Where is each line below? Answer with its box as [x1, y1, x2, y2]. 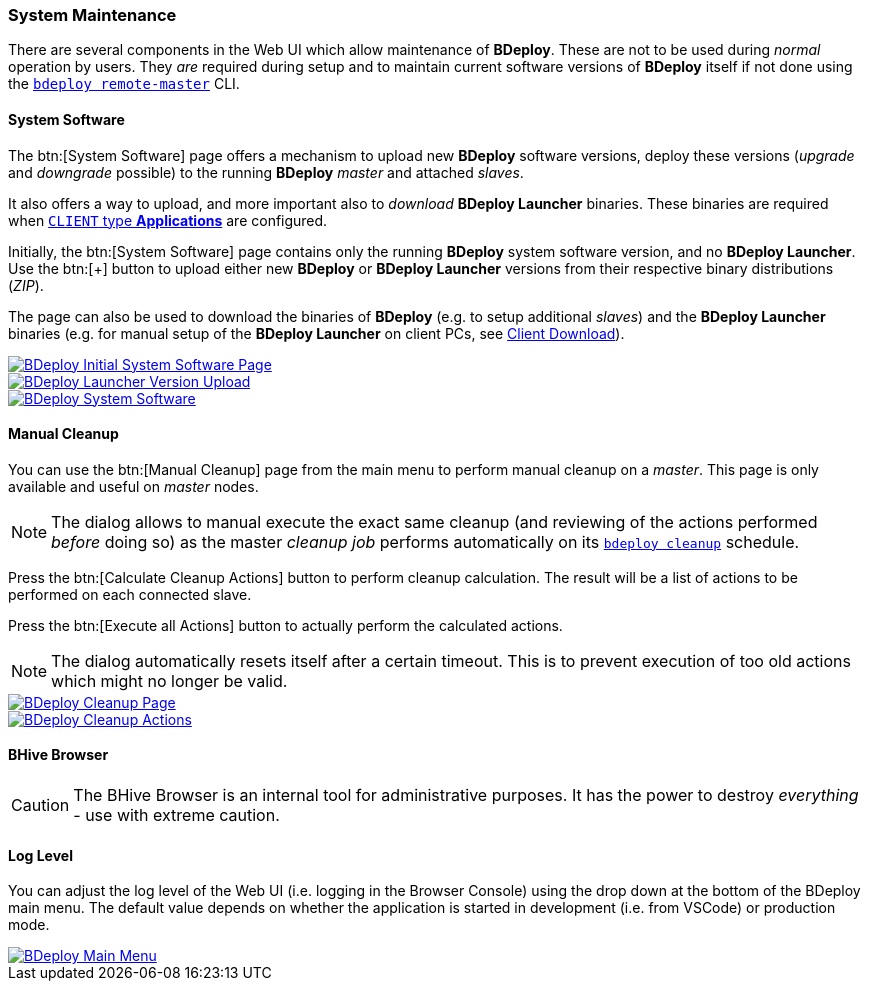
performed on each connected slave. [8, 585, 252, 603]
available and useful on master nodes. [8, 477, 259, 495]
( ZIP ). [8, 276, 44, 294]
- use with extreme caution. [73, 805, 280, 826]
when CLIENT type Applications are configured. [8, 211, 328, 229]
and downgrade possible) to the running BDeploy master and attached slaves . [8, 163, 524, 181]
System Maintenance [8, 5, 177, 25]
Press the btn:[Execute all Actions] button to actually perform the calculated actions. [8, 616, 563, 634]
